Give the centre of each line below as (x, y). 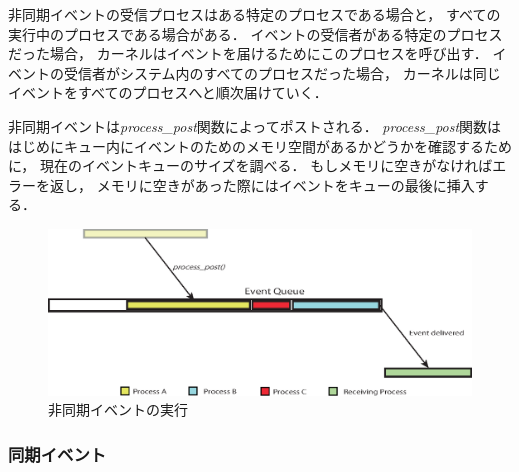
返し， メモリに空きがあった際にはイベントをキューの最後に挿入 (262, 184)
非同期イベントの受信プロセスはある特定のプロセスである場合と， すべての (254, 14)
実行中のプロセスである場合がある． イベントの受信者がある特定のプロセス (255, 33)
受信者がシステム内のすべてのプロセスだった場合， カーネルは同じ (282, 72)
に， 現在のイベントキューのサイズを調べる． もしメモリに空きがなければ (250, 165)
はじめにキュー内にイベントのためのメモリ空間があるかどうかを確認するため (260, 145)
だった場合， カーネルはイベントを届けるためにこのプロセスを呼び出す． (248, 53)
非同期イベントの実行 (118, 409)
